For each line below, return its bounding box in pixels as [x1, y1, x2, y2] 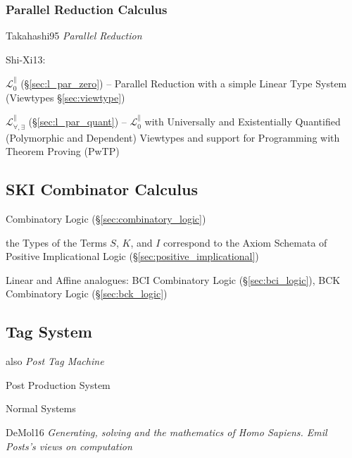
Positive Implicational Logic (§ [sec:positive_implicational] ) [6, 249, 259, 264]
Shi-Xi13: [6, 51, 46, 66]
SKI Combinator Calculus [6, 178, 198, 200]
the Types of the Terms [6, 235, 107, 249]
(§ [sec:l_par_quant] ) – [28, 114, 127, 129]
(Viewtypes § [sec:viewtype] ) [6, 89, 125, 104]
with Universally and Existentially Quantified [144, 114, 341, 129]
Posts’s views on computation [6, 438, 132, 453]
